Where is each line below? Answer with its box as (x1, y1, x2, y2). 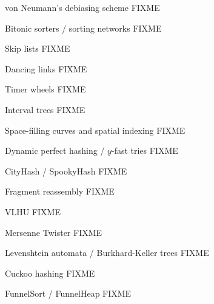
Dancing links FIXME (5, 62, 87, 75)
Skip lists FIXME (5, 42, 70, 55)
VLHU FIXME (5, 205, 61, 218)
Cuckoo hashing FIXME (5, 266, 95, 279)
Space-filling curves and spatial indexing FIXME (5, 123, 186, 136)
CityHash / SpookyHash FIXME (5, 164, 127, 177)
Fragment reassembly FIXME (5, 185, 115, 198)
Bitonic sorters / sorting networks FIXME (5, 21, 162, 34)
